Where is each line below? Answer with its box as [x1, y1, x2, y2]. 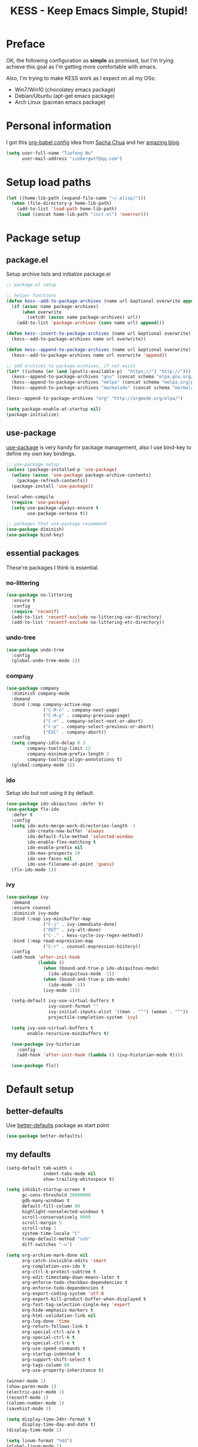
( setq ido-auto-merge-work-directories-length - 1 [11, 823, 136, 829]
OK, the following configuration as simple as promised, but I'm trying [6, 57, 174, 64]
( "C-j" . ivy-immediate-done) [43, 922, 117, 928]
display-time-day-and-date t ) [21, 1422, 96, 1428]
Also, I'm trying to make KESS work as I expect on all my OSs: [6, 74, 156, 81]
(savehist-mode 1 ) [6, 1406, 51, 1412]
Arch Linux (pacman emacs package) [14, 99, 106, 106]
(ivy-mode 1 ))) [43, 987, 81, 993]
